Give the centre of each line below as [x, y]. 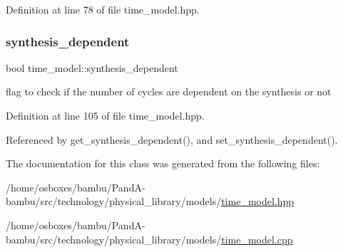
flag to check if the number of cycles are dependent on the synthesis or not [169, 91]
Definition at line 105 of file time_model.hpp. [105, 115]
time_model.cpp [257, 239]
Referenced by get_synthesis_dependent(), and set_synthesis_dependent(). [172, 139]
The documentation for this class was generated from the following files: [163, 163]
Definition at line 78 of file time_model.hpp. [103, 9]
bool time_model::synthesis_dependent [92, 67]
